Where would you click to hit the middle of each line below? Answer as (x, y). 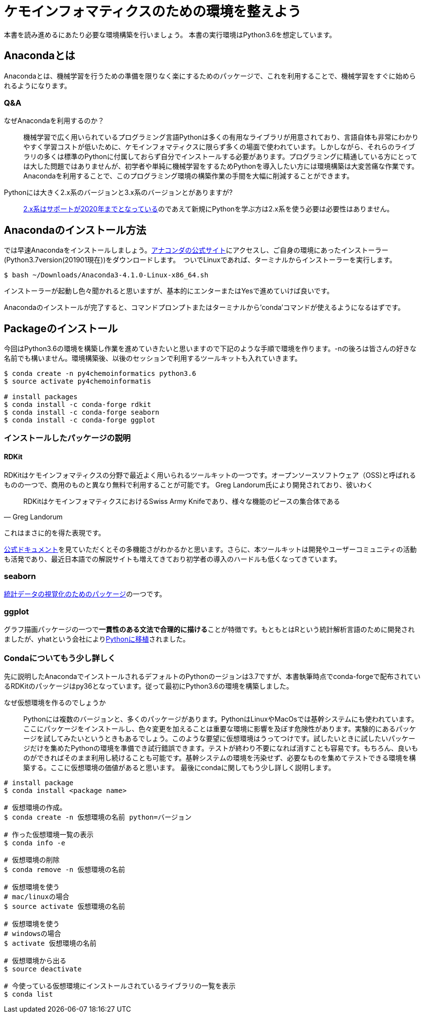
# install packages (41, 397)
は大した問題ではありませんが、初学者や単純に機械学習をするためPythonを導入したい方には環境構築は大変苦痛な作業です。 (221, 166)
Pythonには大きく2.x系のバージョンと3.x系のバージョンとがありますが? (118, 193)
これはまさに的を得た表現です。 (55, 533)
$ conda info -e (35, 843)
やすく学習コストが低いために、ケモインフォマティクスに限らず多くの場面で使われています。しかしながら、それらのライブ (219, 147)
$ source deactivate (43, 969)
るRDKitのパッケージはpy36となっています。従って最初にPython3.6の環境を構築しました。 (148, 686)
